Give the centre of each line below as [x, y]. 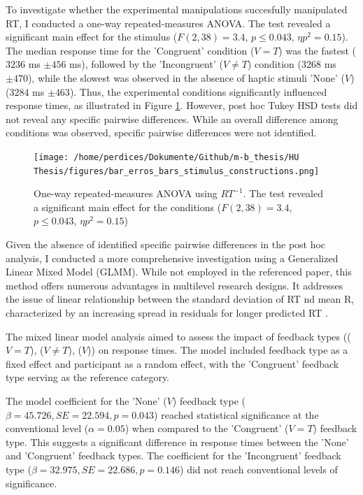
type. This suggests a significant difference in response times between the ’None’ [177, 442]
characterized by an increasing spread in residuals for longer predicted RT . [167, 313]
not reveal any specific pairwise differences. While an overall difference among [172, 119]
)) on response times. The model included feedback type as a [218, 350]
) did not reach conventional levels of [259, 469]
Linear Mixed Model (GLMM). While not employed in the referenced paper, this [179, 272]
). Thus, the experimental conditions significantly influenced [198, 91]
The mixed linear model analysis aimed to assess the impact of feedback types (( [178, 336]
